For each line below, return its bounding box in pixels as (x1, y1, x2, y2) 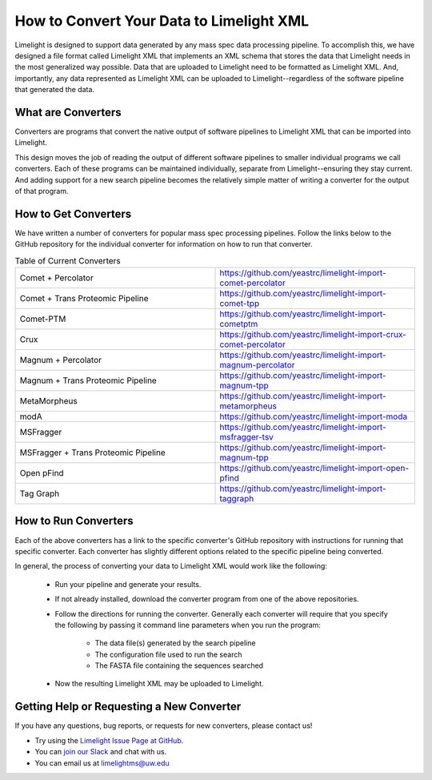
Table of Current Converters (14, 255, 122, 266)
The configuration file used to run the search (94, 649, 242, 659)
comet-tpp (219, 298, 260, 309)
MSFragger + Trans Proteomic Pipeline (19, 447, 166, 458)
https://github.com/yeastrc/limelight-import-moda (219, 411, 408, 422)
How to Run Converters (14, 514, 134, 528)
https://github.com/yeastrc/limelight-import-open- (219, 463, 410, 474)
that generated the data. (14, 85, 95, 94)
